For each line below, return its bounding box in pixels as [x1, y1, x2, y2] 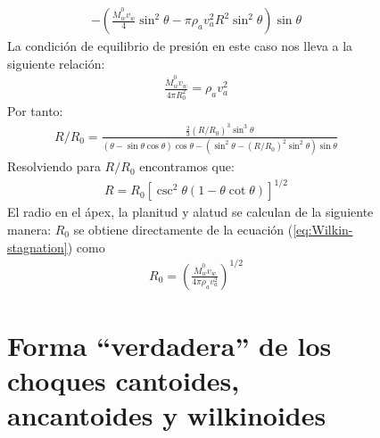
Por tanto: [7, 102, 63, 120]
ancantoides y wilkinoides [7, 397, 326, 434]
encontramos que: [139, 157, 235, 176]
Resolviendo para [7, 157, 101, 176]
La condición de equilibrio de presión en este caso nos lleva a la [7, 37, 353, 55]
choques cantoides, [7, 362, 240, 398]
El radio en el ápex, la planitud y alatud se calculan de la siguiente [7, 202, 374, 221]
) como [67, 237, 105, 256]
